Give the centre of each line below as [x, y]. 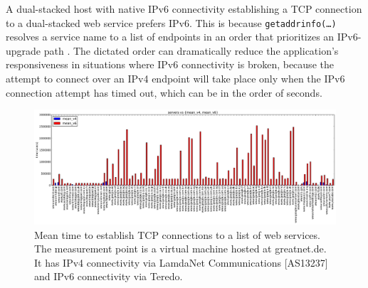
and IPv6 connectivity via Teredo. [109, 276]
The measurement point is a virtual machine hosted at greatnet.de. [180, 249]
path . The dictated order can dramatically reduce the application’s [191, 50]
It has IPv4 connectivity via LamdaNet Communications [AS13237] [181, 262]
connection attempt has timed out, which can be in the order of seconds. [164, 92]
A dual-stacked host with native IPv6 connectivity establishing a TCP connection [184, 9]
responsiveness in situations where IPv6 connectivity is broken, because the [170, 64]
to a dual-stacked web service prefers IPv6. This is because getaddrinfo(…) [171, 22]
